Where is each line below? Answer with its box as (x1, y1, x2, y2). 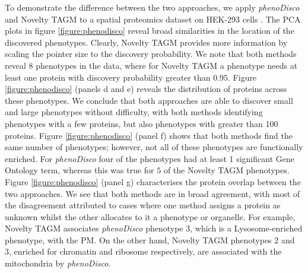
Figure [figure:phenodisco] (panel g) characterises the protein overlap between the (5, 175, 301, 188)
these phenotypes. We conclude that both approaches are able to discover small (5, 94, 293, 106)
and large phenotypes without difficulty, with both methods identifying (5, 106, 263, 118)
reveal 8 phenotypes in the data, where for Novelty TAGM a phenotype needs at (5, 59, 298, 71)
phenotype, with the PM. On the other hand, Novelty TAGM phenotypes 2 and (5, 233, 295, 246)
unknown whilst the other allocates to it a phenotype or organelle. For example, (5, 210, 296, 223)
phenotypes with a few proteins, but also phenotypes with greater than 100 (5, 117, 278, 129)
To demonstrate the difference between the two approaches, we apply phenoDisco (5, 1, 300, 13)
